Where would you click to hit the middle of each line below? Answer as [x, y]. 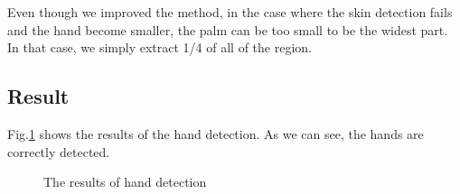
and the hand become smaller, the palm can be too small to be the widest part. [228, 29]
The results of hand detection [125, 182]
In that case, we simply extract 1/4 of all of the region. [160, 47]
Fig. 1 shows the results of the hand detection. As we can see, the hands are [216, 133]
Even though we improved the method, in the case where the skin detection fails [230, 12]
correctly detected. [59, 151]
